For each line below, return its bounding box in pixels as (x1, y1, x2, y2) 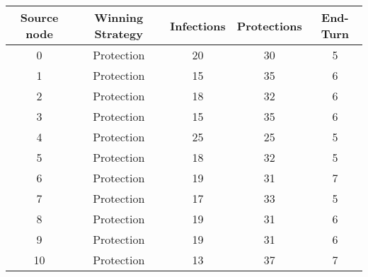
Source (20, 9, 59, 25)
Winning (94, 9, 144, 25)
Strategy (94, 25, 143, 42)
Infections (170, 17, 226, 34)
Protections (236, 17, 302, 34)
